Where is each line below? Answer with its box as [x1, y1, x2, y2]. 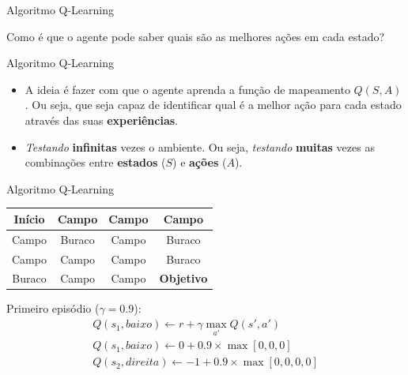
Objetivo [159, 270, 208, 287]
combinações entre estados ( [25, 154, 166, 171]
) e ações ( [172, 154, 227, 171]
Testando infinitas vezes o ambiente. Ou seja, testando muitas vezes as [25, 138, 375, 155]
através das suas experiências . [25, 111, 178, 128]
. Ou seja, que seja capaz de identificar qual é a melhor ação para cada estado [25, 96, 402, 113]
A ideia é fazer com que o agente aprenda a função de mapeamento [25, 81, 350, 97]
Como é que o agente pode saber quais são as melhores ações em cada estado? [6, 28, 385, 44]
